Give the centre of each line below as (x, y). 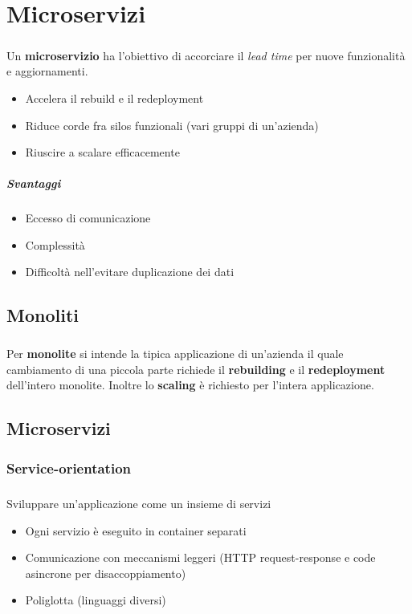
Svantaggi (34, 183)
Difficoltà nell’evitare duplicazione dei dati (130, 272)
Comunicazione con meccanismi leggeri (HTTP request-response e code (200, 557)
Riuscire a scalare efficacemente (102, 152)
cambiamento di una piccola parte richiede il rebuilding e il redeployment (196, 369)
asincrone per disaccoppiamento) (106, 573)
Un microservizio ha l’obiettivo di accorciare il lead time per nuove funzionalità (206, 55)
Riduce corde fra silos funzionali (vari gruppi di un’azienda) (172, 125)
